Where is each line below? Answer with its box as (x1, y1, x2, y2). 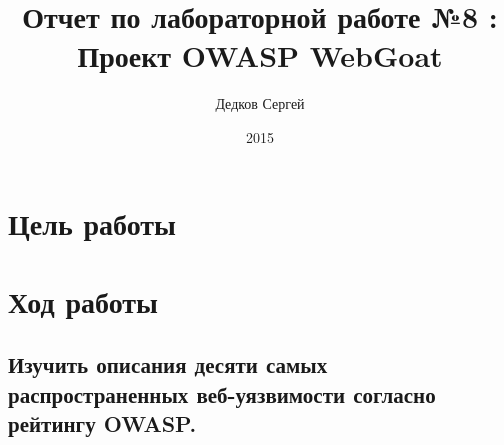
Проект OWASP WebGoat (77, 35, 443, 76)
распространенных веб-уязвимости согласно (8, 378, 436, 409)
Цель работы (8, 202, 176, 243)
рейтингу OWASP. (8, 408, 197, 439)
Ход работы (8, 280, 158, 321)
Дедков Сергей (215, 93, 305, 114)
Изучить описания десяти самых (8, 349, 328, 380)
